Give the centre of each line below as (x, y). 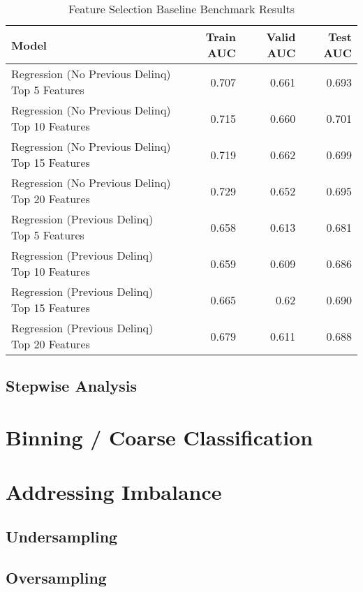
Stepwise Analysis (72, 386)
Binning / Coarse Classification (160, 437)
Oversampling (56, 577)
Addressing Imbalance (114, 492)
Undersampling (62, 536)
